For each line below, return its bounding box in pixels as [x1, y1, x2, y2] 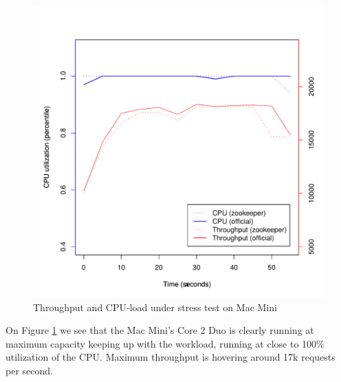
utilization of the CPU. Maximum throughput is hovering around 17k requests [5, 350, 335, 364]
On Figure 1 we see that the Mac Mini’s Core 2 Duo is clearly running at [5, 323, 314, 337]
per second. [5, 363, 53, 377]
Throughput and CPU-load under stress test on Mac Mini [33, 299, 277, 314]
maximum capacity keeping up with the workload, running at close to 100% [5, 336, 324, 350]
